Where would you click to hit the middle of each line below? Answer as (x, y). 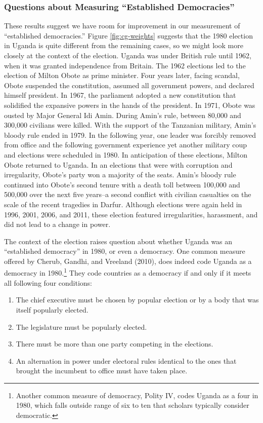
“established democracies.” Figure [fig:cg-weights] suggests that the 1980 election (128, 35)
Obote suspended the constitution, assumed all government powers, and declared (129, 85)
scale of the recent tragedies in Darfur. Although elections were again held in (123, 204)
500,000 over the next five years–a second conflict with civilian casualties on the (128, 194)
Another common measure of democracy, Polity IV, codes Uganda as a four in (137, 395)
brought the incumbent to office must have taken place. (102, 371)
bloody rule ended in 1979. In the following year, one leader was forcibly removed (130, 134)
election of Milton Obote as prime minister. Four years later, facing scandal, (122, 75)
